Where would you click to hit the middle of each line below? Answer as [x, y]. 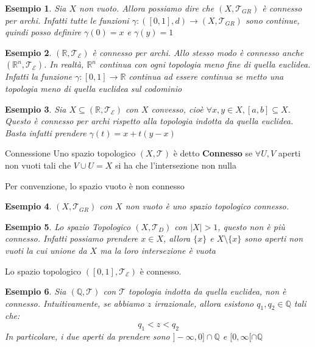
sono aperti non [274, 238]
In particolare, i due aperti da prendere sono [87, 336]
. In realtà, [64, 64]
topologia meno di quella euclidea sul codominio [94, 88]
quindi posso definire [43, 32]
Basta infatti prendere [46, 132]
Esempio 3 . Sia [36, 109]
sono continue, [272, 20]
